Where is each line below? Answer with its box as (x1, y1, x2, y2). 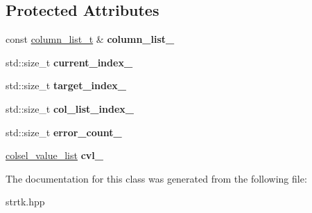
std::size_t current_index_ (6, 55, 133, 69)
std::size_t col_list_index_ (6, 101, 134, 115)
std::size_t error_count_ (6, 124, 122, 139)
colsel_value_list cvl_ (6, 148, 103, 163)
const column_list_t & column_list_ (6, 32, 175, 46)
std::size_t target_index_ (6, 78, 126, 93)
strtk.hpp (6, 194, 45, 209)
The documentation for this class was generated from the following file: (6, 171, 307, 185)
